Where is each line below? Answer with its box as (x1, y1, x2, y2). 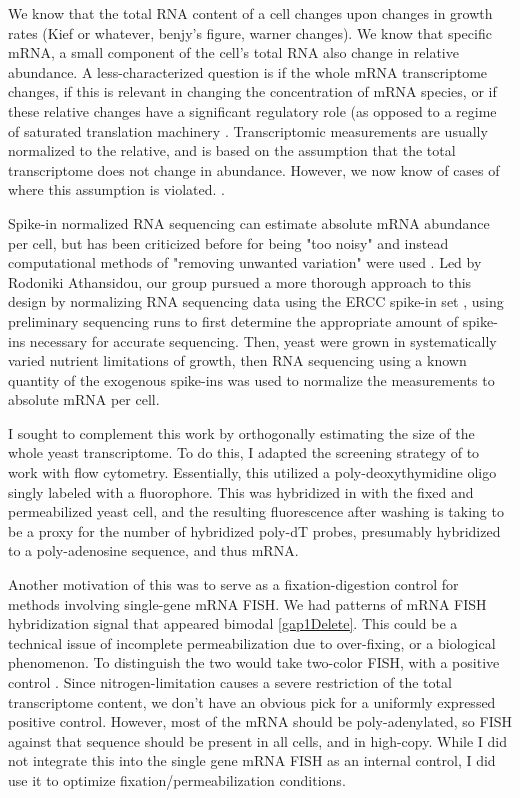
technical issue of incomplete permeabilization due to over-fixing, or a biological (8, 632, 496, 653)
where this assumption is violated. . (8, 179, 225, 200)
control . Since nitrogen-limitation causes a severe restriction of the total (8, 672, 452, 692)
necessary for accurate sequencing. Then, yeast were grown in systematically (29, 330, 497, 351)
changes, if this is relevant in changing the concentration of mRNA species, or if (8, 81, 497, 102)
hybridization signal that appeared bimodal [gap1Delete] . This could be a (8, 613, 458, 634)
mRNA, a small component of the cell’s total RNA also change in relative (8, 42, 459, 63)
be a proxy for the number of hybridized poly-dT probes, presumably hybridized (8, 520, 501, 541)
